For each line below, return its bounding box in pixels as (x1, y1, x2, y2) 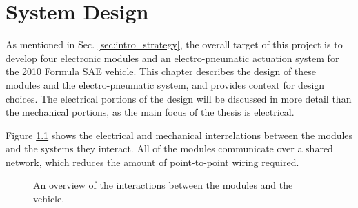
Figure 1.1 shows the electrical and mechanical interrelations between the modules (6, 127, 353, 142)
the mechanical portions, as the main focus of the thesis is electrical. (6, 105, 295, 119)
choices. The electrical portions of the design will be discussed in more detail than (6, 91, 352, 105)
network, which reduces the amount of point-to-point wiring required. (6, 154, 299, 169)
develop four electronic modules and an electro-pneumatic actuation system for (6, 50, 339, 65)
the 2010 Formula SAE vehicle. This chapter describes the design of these (6, 64, 317, 79)
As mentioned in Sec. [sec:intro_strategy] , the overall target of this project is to (6, 37, 343, 52)
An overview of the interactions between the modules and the (33, 178, 293, 192)
